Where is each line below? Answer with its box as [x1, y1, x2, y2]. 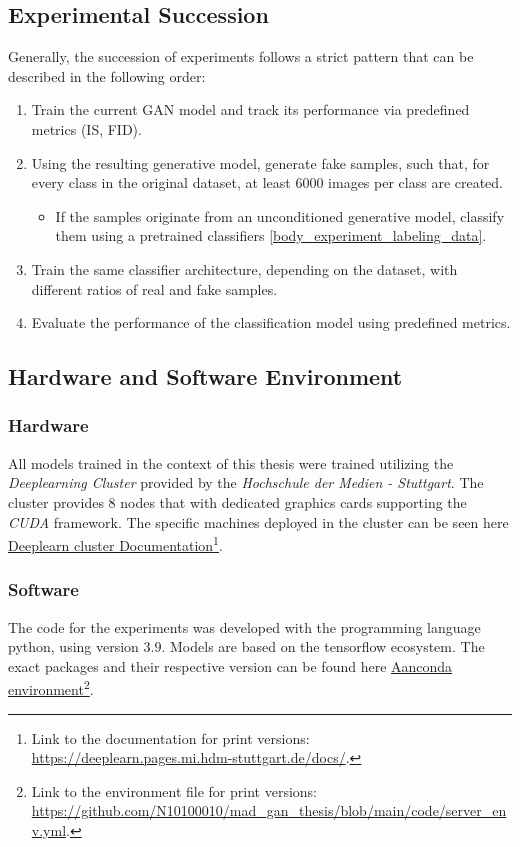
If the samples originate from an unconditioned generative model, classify [55, 205, 505, 226]
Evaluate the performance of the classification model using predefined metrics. [31, 312, 511, 333]
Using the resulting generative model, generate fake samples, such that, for [31, 152, 490, 173]
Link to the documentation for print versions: [31, 727, 310, 748]
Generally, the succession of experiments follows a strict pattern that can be [8, 46, 474, 67]
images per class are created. [328, 172, 504, 193]
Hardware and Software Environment [8, 361, 403, 392]
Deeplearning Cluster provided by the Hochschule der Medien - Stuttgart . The [8, 472, 484, 493]
